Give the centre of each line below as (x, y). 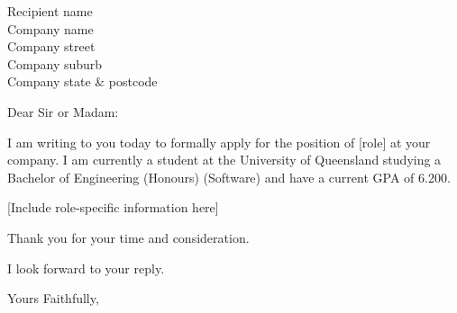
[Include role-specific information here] (113, 207)
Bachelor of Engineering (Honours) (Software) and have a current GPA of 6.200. (229, 177)
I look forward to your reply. (86, 268)
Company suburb (55, 63)
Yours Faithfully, (53, 298)
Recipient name (50, 11)
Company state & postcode (82, 81)
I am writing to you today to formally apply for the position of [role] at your (219, 142)
